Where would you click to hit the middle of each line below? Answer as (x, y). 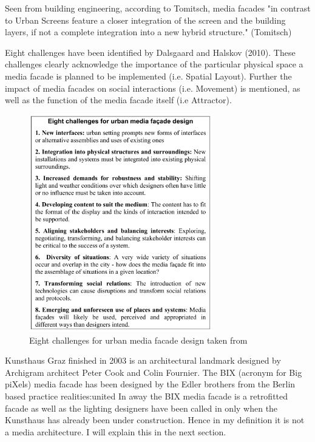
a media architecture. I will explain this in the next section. (116, 431)
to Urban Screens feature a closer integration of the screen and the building (145, 20)
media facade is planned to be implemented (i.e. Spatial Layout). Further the (148, 76)
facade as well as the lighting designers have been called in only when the (141, 408)
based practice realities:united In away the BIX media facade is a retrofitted (147, 396)
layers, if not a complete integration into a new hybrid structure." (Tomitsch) (148, 32)
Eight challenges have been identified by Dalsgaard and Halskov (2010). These (150, 52)
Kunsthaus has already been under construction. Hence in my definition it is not (155, 420)
